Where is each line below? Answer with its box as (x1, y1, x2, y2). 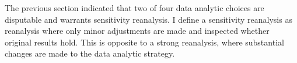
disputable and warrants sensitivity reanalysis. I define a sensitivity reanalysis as (5, 13, 292, 25)
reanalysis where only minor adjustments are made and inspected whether (5, 24, 270, 37)
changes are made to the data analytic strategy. (5, 47, 175, 60)
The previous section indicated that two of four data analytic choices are (5, 2, 264, 13)
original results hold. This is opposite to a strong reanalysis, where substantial (5, 36, 284, 48)
